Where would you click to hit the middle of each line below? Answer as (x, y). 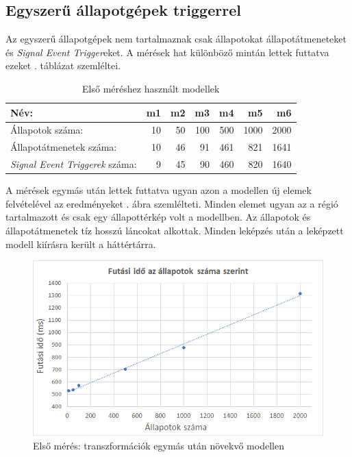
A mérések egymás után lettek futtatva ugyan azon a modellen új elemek (159, 190)
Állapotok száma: (47, 130)
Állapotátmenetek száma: (64, 147)
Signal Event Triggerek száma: (74, 164)
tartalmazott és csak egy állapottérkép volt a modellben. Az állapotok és (158, 217)
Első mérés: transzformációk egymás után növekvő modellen (159, 445)
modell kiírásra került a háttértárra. (81, 244)
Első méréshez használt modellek (151, 88)
